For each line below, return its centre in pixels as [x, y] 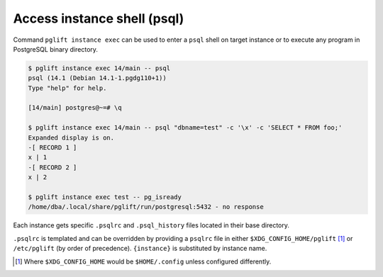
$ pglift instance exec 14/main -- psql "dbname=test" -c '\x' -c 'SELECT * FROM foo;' [185, 128]
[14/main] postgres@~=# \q [75, 108]
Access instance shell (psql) [99, 18]
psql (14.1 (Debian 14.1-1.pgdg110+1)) [97, 78]
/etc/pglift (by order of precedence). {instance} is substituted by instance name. [140, 249]
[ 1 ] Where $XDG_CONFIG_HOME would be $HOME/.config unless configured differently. [143, 261]
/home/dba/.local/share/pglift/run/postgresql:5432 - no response [146, 207]
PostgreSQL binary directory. [56, 49]
